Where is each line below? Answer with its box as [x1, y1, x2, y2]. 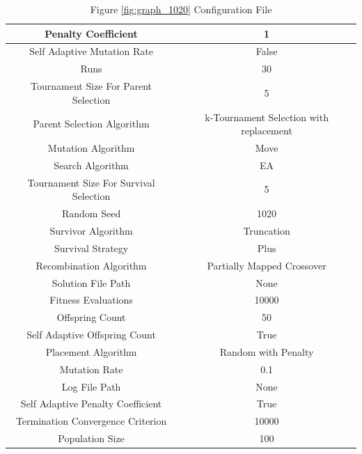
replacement [241, 123, 292, 138]
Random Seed [61, 206, 121, 221]
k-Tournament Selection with [205, 109, 329, 124]
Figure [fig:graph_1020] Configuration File [90, 2, 272, 16]
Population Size [58, 431, 125, 446]
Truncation [243, 223, 290, 237]
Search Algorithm [54, 157, 129, 172]
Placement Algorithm [45, 344, 137, 359]
